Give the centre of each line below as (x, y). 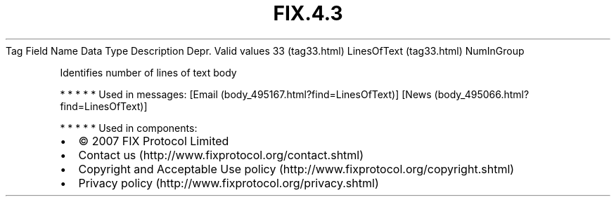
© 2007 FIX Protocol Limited (154, 141)
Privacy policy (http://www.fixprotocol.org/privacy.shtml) (229, 183)
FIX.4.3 (308, 13)
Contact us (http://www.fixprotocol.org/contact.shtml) (221, 155)
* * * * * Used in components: (129, 128)
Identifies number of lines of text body (148, 72)
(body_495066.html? (482, 94)
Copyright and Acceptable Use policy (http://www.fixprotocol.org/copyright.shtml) (296, 169)
